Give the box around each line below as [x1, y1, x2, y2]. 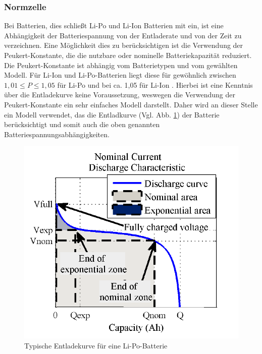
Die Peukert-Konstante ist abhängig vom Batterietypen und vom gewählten [4, 60, 238, 70]
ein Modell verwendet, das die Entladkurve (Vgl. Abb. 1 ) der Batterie [4, 109, 220, 120]
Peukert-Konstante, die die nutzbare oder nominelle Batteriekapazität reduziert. [4, 50, 252, 60]
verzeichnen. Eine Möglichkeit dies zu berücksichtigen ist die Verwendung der [4, 40, 243, 50]
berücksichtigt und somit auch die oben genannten [4, 119, 160, 130]
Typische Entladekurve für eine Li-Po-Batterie [24, 340, 168, 350]
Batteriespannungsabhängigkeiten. [4, 129, 110, 139]
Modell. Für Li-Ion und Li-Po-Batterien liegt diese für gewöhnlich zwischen [4, 70, 236, 80]
